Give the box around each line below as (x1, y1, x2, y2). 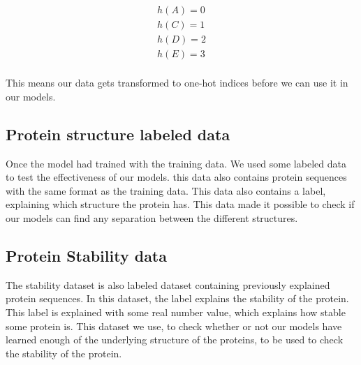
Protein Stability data (6, 244, 167, 266)
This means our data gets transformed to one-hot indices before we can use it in (6, 75, 348, 90)
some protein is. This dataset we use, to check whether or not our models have (6, 318, 342, 333)
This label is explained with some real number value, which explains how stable (6, 304, 346, 319)
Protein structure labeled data (6, 123, 230, 144)
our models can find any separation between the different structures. (6, 210, 298, 225)
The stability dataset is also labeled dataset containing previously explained (6, 277, 330, 292)
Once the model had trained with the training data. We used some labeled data (6, 156, 346, 170)
